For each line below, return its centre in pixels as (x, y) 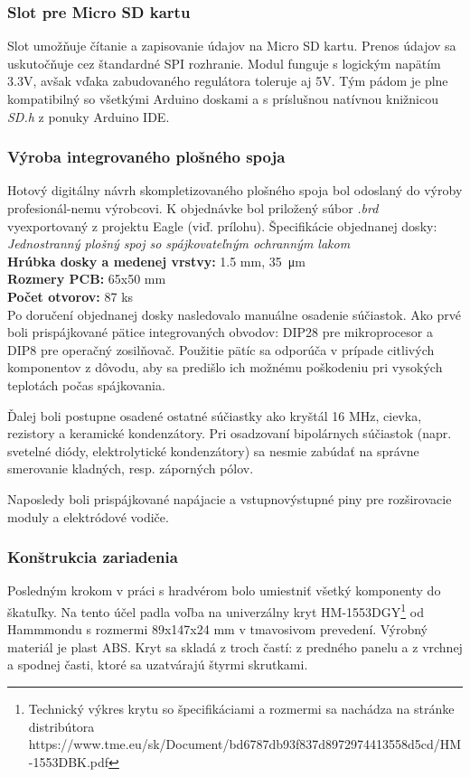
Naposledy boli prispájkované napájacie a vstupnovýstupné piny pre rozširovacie (230, 498)
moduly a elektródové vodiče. (88, 516)
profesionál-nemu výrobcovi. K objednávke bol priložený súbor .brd (193, 208)
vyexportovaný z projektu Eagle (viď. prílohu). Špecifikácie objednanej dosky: (222, 225)
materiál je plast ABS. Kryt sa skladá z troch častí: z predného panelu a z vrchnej (235, 646)
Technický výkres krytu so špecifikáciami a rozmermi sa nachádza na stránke (241, 708)
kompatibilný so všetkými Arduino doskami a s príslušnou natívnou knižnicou (223, 98)
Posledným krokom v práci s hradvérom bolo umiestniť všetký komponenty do (224, 590)
